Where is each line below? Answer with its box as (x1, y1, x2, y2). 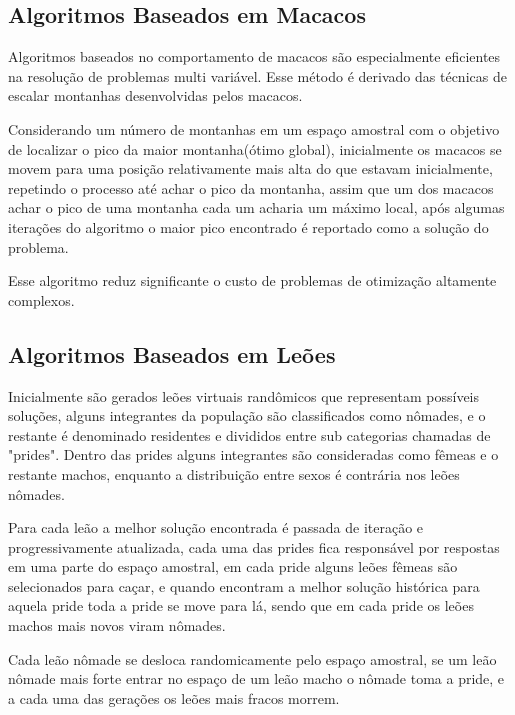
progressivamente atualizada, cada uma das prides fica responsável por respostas (8, 536, 500, 557)
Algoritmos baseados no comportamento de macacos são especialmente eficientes (8, 46, 501, 67)
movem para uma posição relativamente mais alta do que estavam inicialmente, (8, 158, 493, 179)
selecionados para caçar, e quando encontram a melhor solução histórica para (8, 575, 480, 596)
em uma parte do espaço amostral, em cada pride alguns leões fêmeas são (8, 556, 458, 577)
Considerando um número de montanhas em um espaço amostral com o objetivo (8, 118, 500, 139)
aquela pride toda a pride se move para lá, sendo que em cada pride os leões (8, 595, 474, 616)
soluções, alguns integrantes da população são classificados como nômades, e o (8, 405, 486, 426)
